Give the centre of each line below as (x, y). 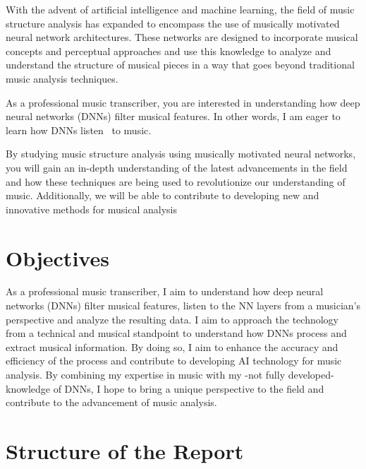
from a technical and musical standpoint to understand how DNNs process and (176, 333)
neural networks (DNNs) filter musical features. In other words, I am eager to (173, 116)
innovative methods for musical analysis (92, 209)
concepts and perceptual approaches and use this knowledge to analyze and (169, 51)
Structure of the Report (125, 450)
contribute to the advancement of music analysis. (111, 402)
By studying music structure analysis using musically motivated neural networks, (181, 154)
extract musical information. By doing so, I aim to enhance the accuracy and (172, 346)
